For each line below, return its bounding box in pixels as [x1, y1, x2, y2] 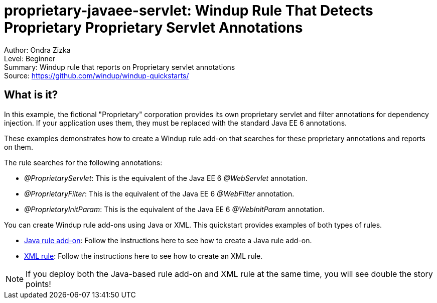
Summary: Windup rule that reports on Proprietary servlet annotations [4, 62, 235, 71]
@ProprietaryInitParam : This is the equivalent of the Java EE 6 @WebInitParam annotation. [24, 205, 325, 214]
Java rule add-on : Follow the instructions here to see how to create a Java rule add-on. [24, 236, 312, 245]
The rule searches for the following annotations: [4, 158, 163, 167]
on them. [4, 142, 33, 151]
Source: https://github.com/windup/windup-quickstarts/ [4, 71, 189, 80]
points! [26, 278, 51, 289]
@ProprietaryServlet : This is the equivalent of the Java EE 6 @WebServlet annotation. [24, 173, 308, 182]
